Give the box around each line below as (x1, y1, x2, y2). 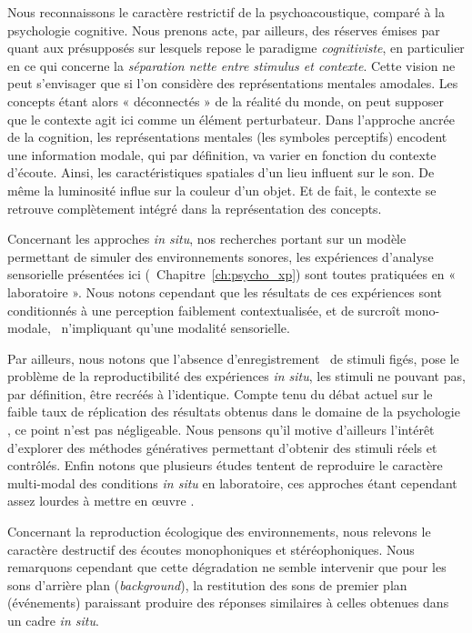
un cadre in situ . (7, 611, 99, 629)
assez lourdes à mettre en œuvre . (7, 491, 195, 510)
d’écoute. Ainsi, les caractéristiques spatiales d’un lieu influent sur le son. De (7, 163, 435, 182)
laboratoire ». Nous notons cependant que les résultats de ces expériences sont (7, 282, 442, 301)
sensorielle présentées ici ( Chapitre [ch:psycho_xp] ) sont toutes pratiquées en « (7, 265, 457, 284)
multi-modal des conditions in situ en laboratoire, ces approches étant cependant (7, 473, 457, 492)
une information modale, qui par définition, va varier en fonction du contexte (7, 145, 437, 164)
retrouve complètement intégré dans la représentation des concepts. (7, 198, 382, 217)
